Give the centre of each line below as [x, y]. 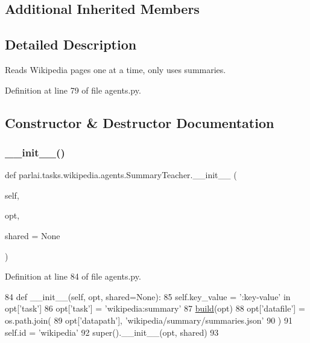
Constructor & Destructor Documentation [140, 122]
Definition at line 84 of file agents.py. [73, 276]
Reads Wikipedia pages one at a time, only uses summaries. [115, 69]
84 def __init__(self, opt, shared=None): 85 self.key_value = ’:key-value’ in [148, 296]
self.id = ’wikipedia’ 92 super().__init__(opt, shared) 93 [112, 332]
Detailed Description [71, 44]
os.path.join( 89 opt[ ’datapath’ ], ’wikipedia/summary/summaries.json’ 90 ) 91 [149, 320]
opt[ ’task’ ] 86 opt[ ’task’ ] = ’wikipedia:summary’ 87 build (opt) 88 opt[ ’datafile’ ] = [155, 308]
